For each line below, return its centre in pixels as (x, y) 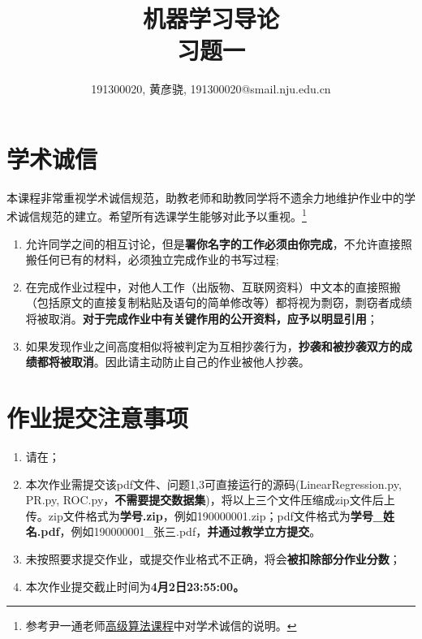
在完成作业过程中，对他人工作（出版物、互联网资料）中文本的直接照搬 (213, 286)
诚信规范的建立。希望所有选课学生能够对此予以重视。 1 (162, 215)
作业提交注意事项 (98, 418)
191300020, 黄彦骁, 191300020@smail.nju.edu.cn (211, 89)
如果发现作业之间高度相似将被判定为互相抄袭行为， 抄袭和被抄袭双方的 (213, 345)
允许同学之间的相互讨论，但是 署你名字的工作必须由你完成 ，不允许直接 (213, 243)
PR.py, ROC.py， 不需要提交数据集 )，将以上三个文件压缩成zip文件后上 (210, 500)
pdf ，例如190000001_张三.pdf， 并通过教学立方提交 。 (181, 531)
